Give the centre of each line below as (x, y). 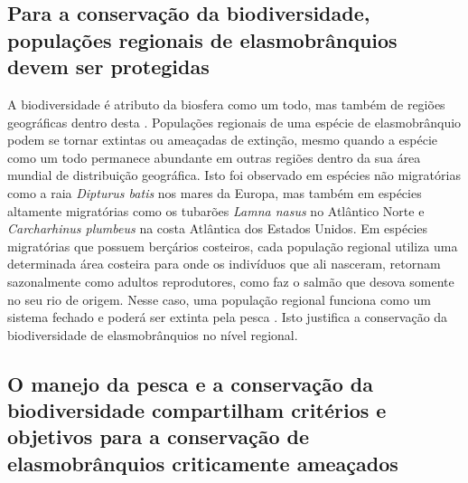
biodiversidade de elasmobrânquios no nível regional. (153, 334)
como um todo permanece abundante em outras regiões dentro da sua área (214, 157)
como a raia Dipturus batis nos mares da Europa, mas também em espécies (215, 192)
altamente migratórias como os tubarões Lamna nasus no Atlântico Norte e (216, 210)
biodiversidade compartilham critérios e (197, 410)
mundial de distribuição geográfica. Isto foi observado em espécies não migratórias (234, 175)
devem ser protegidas (108, 66)
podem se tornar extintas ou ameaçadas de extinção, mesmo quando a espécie (223, 140)
